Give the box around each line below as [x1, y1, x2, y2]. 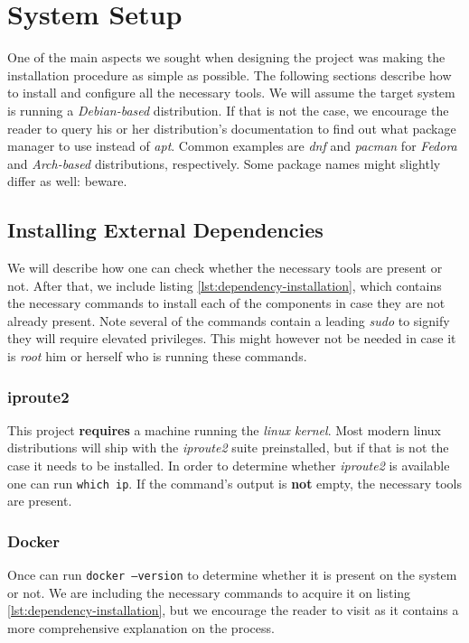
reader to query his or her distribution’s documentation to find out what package [7, 118, 456, 137]
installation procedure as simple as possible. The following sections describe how [7, 65, 452, 84]
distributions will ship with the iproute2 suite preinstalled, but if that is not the [7, 438, 449, 457]
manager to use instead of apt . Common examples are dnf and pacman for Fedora [7, 136, 457, 155]
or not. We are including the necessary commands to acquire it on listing [7, 582, 411, 601]
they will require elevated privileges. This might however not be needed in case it [7, 329, 456, 348]
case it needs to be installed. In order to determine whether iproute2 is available [7, 456, 450, 475]
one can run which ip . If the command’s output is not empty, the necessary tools [7, 473, 462, 492]
